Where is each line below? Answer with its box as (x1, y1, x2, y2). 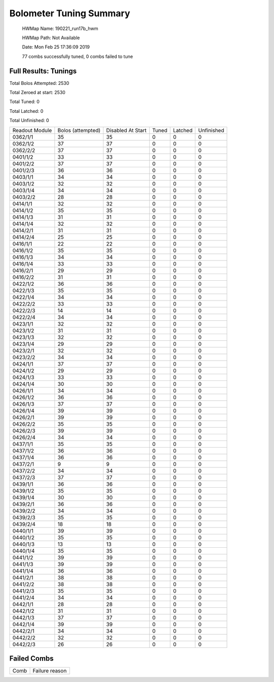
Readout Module (12, 127, 52, 134)
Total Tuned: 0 (9, 99, 40, 105)
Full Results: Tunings (9, 67, 77, 75)
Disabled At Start (106, 127, 147, 134)
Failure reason (32, 667, 67, 674)
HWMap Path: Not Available (22, 35, 80, 41)
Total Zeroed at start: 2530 (9, 90, 65, 96)
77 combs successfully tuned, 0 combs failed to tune (22, 53, 133, 60)
